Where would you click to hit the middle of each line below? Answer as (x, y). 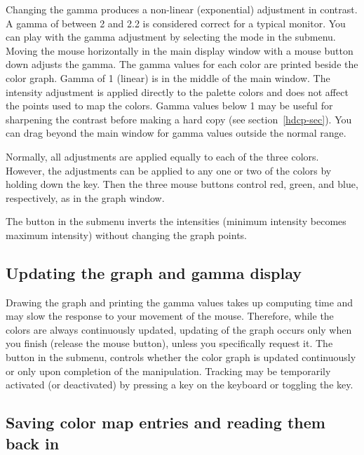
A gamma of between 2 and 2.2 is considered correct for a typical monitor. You (176, 23)
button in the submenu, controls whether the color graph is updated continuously (181, 357)
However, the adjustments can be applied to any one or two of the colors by (169, 170)
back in (33, 443)
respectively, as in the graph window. (85, 197)
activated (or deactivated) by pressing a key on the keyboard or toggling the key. (180, 385)
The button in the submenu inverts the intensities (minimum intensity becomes (176, 221)
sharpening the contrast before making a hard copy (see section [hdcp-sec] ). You (179, 119)
